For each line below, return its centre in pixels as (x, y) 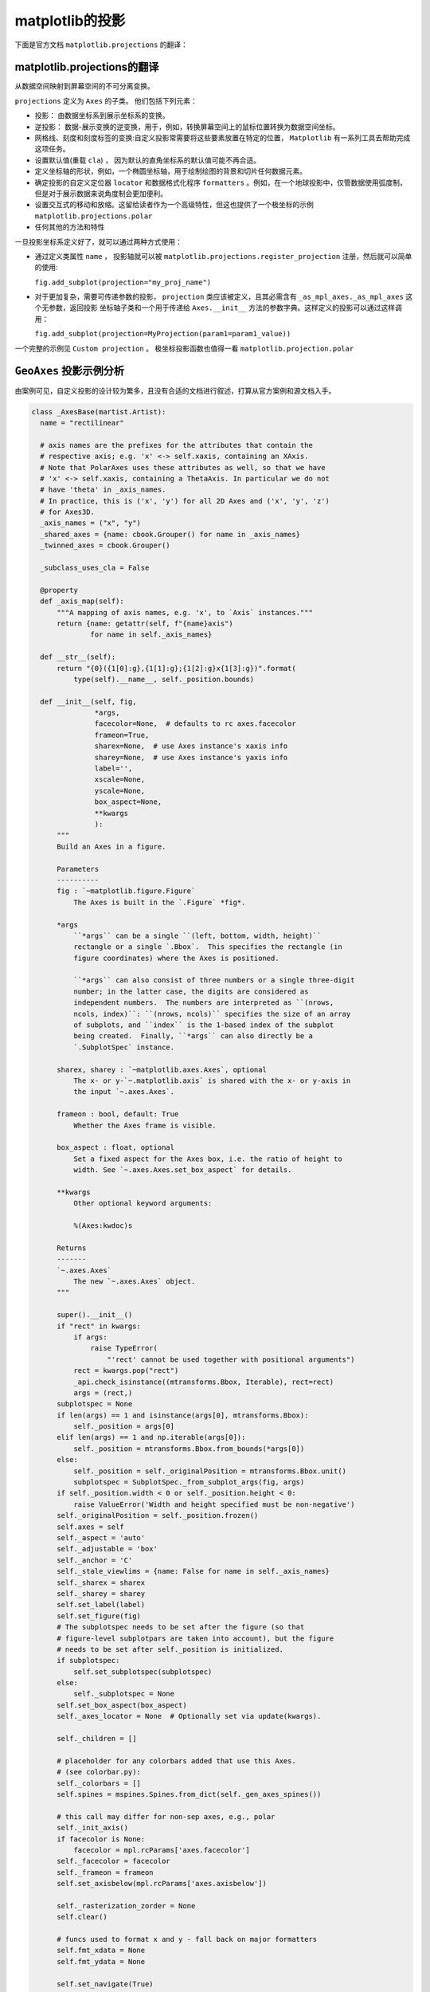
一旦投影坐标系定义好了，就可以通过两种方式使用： (98, 241)
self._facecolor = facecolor (113, 1861)
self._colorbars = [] (99, 1783)
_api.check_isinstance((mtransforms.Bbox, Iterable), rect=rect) (203, 1382)
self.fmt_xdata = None (101, 1951)
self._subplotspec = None (124, 1694)
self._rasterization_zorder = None (126, 1906)
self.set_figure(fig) (99, 1616)
